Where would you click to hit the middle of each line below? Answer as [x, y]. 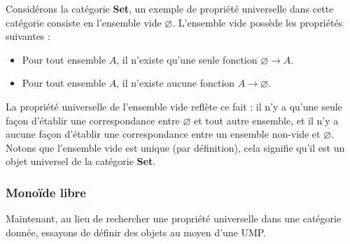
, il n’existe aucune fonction [176, 83]
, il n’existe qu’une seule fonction [187, 59]
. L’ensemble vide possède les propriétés [258, 22]
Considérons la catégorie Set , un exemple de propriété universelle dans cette [170, 8]
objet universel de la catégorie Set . [81, 161]
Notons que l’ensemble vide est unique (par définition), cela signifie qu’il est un [175, 147]
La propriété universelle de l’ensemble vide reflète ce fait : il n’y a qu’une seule [174, 106]
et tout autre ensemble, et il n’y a [266, 120]
